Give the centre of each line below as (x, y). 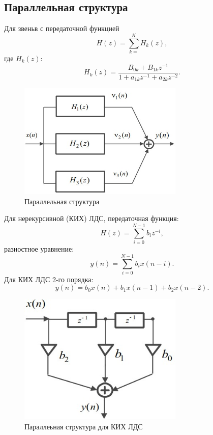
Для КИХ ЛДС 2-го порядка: (49, 279)
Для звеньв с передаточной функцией (62, 28)
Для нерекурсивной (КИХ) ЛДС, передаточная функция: (92, 218)
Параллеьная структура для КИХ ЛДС (84, 426)
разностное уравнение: (39, 249)
